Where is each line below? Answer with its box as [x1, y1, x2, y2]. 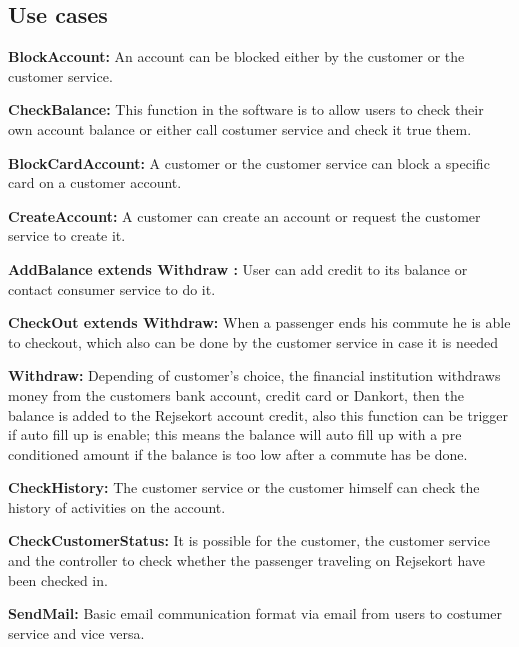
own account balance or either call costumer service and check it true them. [8, 118, 472, 139]
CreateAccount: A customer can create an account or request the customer [8, 205, 481, 226]
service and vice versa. [8, 622, 145, 643]
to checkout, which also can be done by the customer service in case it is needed [8, 331, 498, 352]
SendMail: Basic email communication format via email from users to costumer [8, 603, 503, 624]
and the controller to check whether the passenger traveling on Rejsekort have [8, 550, 486, 571]
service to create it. [8, 225, 126, 246]
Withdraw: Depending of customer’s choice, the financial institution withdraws [8, 365, 501, 386]
